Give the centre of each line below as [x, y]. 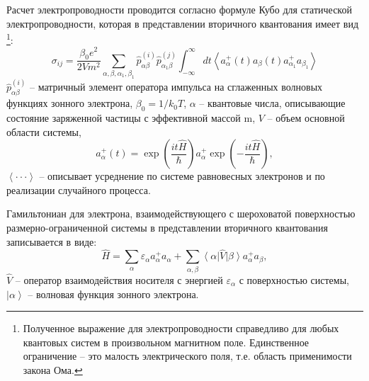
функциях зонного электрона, [70, 103]
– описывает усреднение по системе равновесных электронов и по [182, 176]
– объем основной [306, 118]
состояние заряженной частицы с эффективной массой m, [131, 118]
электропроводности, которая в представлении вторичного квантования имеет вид [183, 23]
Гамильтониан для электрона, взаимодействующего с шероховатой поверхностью [181, 214]
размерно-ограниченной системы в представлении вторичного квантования [167, 228]
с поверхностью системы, [294, 279]
